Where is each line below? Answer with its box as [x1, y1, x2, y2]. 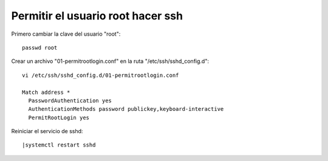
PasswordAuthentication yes [28, 97, 112, 104]
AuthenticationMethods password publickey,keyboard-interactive [28, 106, 224, 113]
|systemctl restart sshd [22, 142, 96, 148]
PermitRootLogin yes [28, 114, 90, 121]
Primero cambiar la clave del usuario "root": [11, 30, 121, 38]
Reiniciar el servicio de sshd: [11, 128, 83, 135]
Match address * [22, 88, 70, 96]
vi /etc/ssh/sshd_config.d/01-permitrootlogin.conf [22, 71, 179, 79]
